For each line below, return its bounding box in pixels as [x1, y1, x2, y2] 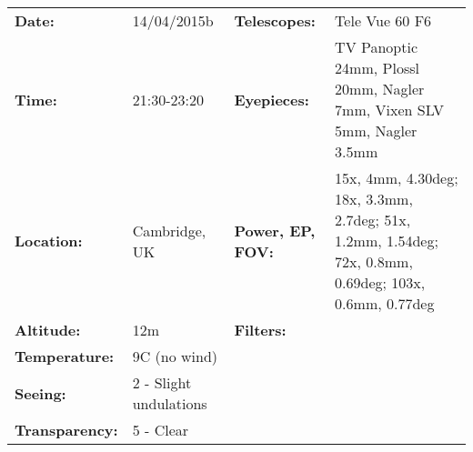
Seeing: [15, 382, 66, 404]
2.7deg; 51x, [335, 209, 411, 230]
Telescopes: [234, 10, 316, 31]
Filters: [234, 319, 287, 340]
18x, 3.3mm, [335, 188, 413, 209]
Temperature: [15, 346, 115, 367]
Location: [15, 230, 83, 251]
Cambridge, [132, 219, 206, 241]
